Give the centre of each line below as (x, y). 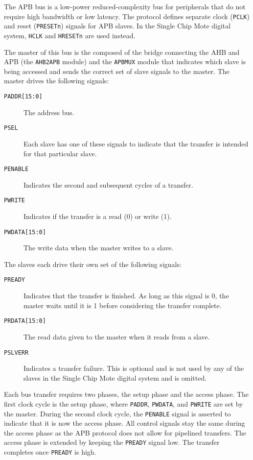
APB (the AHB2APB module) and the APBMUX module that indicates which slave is (125, 61)
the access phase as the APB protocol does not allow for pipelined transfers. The (125, 432)
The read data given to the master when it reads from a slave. (117, 336)
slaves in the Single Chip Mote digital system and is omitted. (115, 377)
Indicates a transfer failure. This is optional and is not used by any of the (134, 368)
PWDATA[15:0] (25, 232)
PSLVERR (16, 352)
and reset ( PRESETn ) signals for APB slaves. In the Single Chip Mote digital (117, 26)
